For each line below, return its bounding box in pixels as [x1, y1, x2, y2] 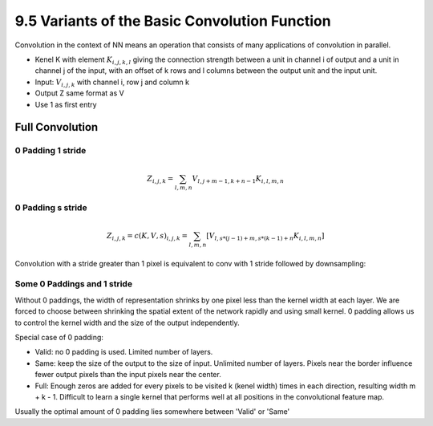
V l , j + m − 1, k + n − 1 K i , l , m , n [192, 174, 285, 185]
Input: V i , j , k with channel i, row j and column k [34, 77, 190, 88]
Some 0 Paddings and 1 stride [14, 278, 132, 290]
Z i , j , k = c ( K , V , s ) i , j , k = [107, 231, 188, 242]
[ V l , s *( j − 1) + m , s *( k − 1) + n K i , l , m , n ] [205, 231, 325, 242]
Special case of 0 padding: [14, 333, 104, 342]
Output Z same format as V [34, 88, 124, 98]
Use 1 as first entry [34, 99, 97, 109]
